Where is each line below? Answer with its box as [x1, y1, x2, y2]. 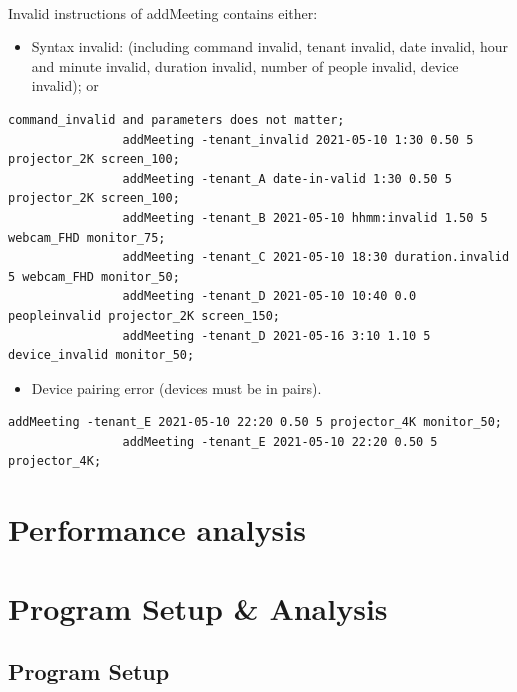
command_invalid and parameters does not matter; [8, 112, 345, 127]
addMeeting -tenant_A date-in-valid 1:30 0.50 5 [122, 171, 452, 186]
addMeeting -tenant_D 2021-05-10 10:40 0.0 [122, 289, 417, 304]
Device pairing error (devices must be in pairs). [31, 377, 322, 398]
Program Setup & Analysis [8, 587, 388, 628]
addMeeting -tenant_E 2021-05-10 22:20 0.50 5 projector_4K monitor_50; [8, 415, 502, 430]
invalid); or [31, 75, 99, 96]
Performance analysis [8, 509, 306, 550]
